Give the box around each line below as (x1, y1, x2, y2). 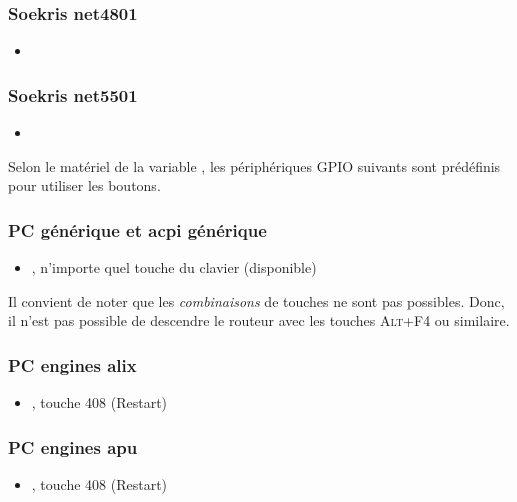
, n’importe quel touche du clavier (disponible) (31, 257, 317, 278)
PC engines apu (8, 434, 138, 459)
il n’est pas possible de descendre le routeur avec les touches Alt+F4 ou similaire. (8, 310, 510, 331)
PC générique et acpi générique (8, 217, 267, 242)
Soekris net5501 (8, 82, 138, 107)
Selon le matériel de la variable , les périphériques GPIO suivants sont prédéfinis (8, 155, 501, 176)
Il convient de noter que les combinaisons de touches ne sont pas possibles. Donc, (8, 290, 505, 311)
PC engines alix (8, 352, 137, 377)
